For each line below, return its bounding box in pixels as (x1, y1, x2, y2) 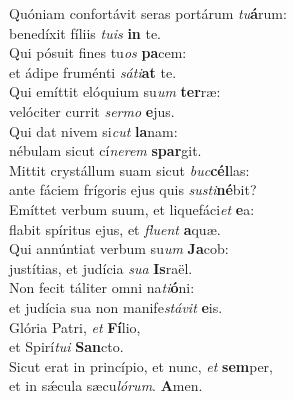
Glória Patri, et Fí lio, (9, 316, 141, 337)
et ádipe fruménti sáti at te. (9, 61, 177, 82)
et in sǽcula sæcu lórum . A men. (9, 375, 203, 396)
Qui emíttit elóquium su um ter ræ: (9, 81, 221, 102)
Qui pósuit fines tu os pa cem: (9, 42, 187, 63)
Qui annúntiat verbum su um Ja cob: (9, 238, 229, 259)
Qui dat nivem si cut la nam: (9, 120, 178, 141)
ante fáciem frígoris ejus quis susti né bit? (9, 179, 257, 200)
